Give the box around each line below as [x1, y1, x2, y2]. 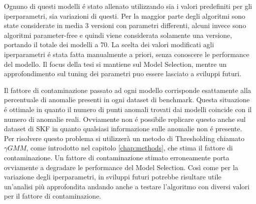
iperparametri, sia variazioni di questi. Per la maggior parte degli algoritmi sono [4, 10, 245, 21]
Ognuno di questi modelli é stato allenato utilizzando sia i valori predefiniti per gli [4, 1, 252, 11]
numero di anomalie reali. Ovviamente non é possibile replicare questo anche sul [4, 114, 246, 124]
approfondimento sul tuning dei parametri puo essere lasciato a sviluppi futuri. [4, 68, 242, 79]
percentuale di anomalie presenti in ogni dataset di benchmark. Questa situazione [4, 94, 250, 105]
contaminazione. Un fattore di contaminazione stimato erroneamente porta [4, 152, 229, 162]
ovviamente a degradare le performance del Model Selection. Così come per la [4, 162, 238, 172]
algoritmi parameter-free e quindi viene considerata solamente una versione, [4, 29, 232, 40]
